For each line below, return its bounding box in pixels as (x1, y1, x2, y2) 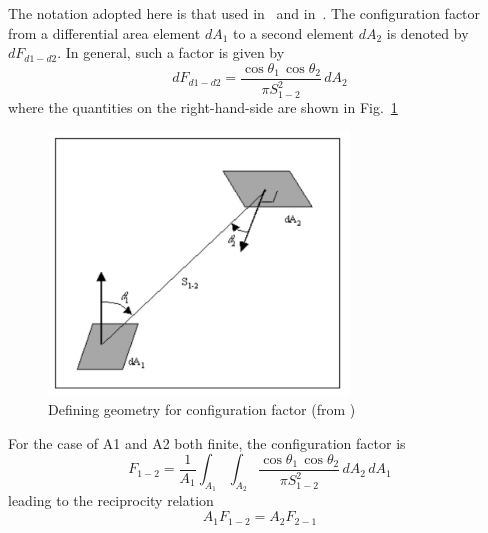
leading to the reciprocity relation (8, 490, 214, 511)
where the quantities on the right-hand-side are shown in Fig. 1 (8, 96, 398, 117)
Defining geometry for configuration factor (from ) (48, 399, 356, 420)
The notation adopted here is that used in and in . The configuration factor (8, 3, 481, 23)
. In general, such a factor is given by (57, 42, 285, 63)
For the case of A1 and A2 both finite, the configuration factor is (8, 432, 406, 453)
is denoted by (386, 22, 469, 43)
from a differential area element (8, 22, 201, 43)
